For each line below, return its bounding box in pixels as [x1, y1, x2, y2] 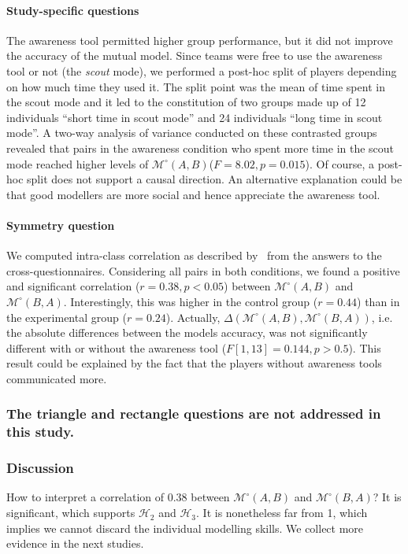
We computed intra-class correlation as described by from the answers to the [6, 247, 382, 264]
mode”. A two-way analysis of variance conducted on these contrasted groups [6, 124, 377, 141]
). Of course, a [305, 155, 375, 172]
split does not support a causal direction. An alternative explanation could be [27, 171, 402, 187]
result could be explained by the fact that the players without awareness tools [6, 355, 382, 371]
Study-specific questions [6, 2, 139, 18]
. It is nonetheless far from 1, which [196, 504, 368, 521]
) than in [357, 293, 400, 309]
